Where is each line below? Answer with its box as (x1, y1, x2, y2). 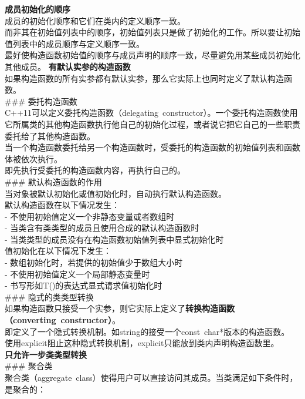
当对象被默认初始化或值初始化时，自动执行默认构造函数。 (5, 187, 226, 199)
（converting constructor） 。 (5, 314, 120, 326)
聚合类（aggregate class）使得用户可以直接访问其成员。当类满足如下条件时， (5, 371, 298, 383)
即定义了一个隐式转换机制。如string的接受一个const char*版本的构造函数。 (5, 325, 290, 337)
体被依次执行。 (5, 152, 62, 165)
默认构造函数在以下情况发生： (5, 199, 120, 211)
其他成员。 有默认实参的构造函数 (5, 60, 131, 72)
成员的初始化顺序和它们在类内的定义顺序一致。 (5, 14, 185, 26)
